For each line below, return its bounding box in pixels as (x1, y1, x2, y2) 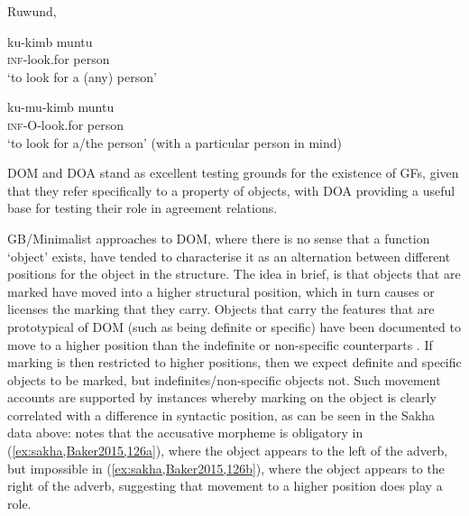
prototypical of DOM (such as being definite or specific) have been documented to (7, 317, 461, 336)
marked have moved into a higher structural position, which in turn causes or (7, 281, 435, 300)
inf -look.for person (7, 50, 110, 69)
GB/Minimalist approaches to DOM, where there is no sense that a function (7, 228, 430, 247)
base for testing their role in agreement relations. (7, 198, 278, 217)
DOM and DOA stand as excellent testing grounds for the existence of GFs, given (7, 163, 459, 182)
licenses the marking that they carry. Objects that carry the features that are (7, 299, 435, 318)
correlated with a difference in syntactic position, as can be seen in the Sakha (7, 405, 436, 424)
